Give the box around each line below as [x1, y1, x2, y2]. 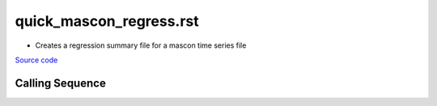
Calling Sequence [15, 76, 107, 90]
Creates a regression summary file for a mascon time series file [35, 40, 247, 50]
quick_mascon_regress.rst [15, 12, 200, 30]
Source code [15, 55, 58, 65]
